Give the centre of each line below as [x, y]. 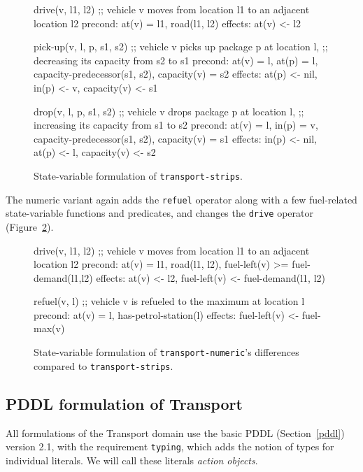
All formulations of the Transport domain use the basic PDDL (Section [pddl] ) [175, 432]
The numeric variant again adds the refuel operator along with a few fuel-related [181, 199]
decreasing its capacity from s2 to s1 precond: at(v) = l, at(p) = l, [176, 60]
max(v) [49, 328]
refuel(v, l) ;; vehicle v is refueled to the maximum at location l [169, 301]
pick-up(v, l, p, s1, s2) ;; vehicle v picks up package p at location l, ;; [181, 47]
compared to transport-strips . [104, 365]
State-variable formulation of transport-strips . [138, 175]
